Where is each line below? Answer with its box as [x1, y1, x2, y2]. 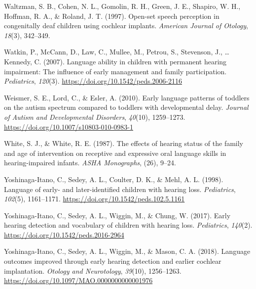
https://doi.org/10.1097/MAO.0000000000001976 [4, 275, 153, 286]
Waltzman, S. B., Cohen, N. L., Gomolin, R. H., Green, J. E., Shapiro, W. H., [4, 1, 241, 11]
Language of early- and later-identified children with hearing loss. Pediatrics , [4, 184, 236, 194]
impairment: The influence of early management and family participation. [4, 66, 227, 76]
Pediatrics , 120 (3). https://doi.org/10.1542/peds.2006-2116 [4, 76, 183, 86]
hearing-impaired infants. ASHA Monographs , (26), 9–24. [4, 157, 176, 168]
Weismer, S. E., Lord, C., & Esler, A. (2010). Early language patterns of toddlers [4, 92, 250, 102]
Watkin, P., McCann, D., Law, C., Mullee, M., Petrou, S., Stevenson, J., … [4, 47, 229, 57]
